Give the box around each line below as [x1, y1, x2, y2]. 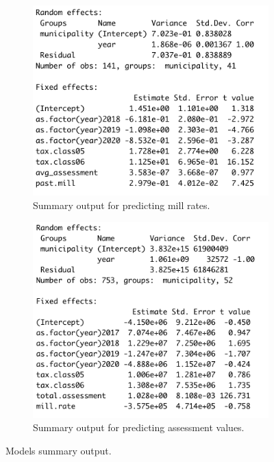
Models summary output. [5, 443, 112, 457]
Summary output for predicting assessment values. [33, 420, 245, 435]
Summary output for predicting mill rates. [33, 198, 210, 212]
